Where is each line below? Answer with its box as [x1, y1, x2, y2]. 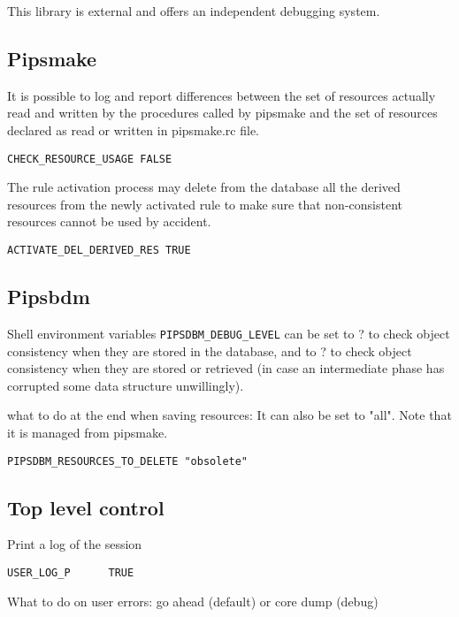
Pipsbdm [7, 283, 90, 310]
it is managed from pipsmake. [7, 423, 168, 441]
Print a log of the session [7, 535, 142, 553]
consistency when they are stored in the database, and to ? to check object [7, 341, 412, 360]
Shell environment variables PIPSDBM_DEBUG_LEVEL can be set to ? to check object [7, 324, 450, 342]
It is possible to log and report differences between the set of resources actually [7, 86, 436, 104]
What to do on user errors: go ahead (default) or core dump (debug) [7, 591, 379, 610]
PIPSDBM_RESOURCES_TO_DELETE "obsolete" [7, 454, 249, 468]
